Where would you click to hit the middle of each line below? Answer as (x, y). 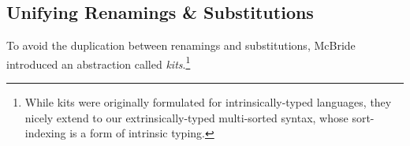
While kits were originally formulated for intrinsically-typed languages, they (208, 102)
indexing (45, 133)
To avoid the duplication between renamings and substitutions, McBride (181, 45)
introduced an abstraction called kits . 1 (99, 62)
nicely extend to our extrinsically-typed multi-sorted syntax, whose (186, 117)
